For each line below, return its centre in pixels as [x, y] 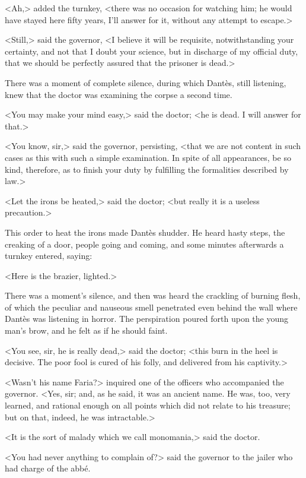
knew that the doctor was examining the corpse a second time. [119, 94]
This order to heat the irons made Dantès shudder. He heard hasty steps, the [145, 232]
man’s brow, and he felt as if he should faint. [86, 330]
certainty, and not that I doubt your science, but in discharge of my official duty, [152, 51]
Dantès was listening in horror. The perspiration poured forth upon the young [147, 319]
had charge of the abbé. [48, 468]
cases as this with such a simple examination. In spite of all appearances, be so [148, 157]
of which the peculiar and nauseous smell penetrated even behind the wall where [151, 307]
